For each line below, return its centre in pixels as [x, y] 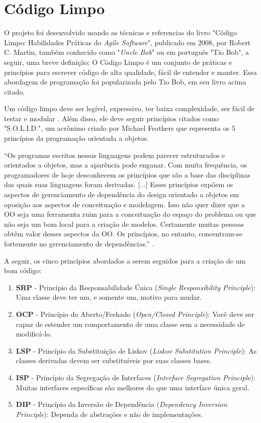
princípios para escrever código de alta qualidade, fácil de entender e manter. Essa [130, 72]
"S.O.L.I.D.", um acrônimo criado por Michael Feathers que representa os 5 [120, 128]
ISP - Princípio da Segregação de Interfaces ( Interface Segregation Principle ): [136, 377]
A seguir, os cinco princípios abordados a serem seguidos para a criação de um [125, 260]
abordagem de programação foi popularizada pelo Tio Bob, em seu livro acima [125, 82]
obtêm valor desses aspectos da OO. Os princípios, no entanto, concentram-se [123, 234]
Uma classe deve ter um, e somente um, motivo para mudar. [109, 297]
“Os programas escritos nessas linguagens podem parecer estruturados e [115, 155]
